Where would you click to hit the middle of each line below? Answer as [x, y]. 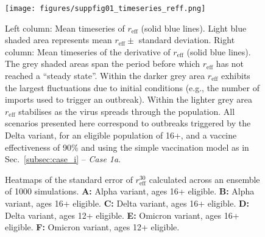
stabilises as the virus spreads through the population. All [127, 111]
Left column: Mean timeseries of [65, 28]
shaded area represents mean [58, 40]
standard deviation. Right [187, 40]
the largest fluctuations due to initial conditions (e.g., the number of [132, 87]
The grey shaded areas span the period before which [103, 64]
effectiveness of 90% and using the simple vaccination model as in [127, 147]
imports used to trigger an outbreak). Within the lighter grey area [129, 99]
